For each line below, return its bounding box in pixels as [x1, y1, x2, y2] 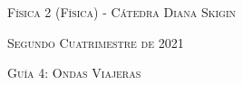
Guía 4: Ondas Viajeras [7, 63, 141, 82]
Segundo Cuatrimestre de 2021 [7, 33, 184, 52]
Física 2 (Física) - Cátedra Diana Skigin [7, 3, 237, 21]
